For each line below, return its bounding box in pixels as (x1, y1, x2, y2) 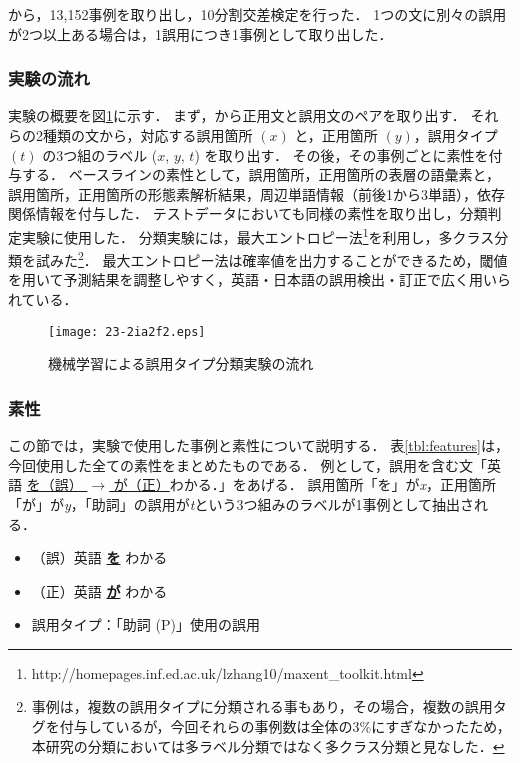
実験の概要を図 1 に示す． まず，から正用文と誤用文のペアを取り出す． (8, 105, 466, 126)
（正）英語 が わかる (31, 580, 168, 601)
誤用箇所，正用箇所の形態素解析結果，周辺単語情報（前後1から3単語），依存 (8, 183, 505, 204)
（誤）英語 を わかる (31, 547, 168, 568)
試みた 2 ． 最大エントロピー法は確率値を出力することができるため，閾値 (35, 247, 508, 270)
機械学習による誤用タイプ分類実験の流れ (48, 353, 314, 374)
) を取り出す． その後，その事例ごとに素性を (194, 144, 489, 165)
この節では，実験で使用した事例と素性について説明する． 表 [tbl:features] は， (8, 435, 509, 456)
